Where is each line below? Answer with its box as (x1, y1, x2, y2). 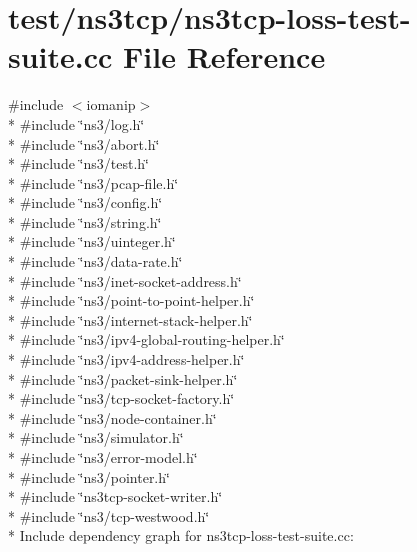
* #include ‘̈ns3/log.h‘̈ (8, 113, 145, 134)
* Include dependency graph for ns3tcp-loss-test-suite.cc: (8, 525, 354, 546)
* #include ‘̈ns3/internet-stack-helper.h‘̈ (8, 309, 253, 330)
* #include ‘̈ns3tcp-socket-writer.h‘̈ (8, 486, 223, 507)
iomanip (86, 94, 136, 115)
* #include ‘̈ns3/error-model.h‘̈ (8, 447, 198, 467)
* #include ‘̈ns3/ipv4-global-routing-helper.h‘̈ (8, 329, 285, 350)
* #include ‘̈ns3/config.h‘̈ (8, 192, 163, 213)
